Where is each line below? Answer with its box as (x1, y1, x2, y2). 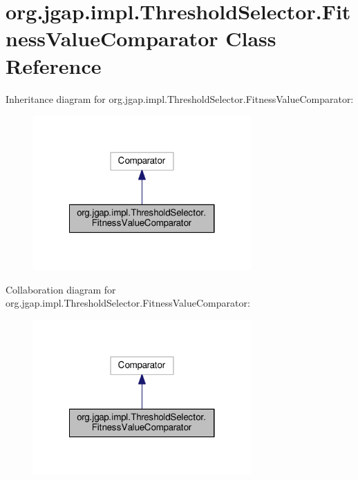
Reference (6, 51, 102, 79)
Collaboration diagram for (6, 282, 116, 296)
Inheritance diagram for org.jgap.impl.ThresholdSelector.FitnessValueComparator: (6, 91, 354, 106)
